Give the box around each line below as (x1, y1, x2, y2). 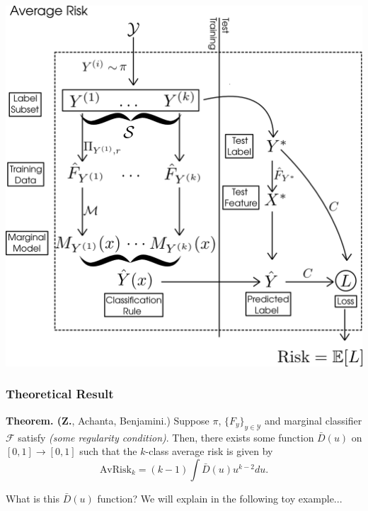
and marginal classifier (265, 412, 362, 427)
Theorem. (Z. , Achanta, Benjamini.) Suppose (6, 412, 209, 427)
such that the (79, 444, 137, 459)
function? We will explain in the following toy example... (97, 490, 343, 505)
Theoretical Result (6, 385, 114, 403)
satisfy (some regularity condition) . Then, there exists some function (18, 429, 314, 444)
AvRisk (99, 464, 132, 475)
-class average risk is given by (145, 444, 273, 459)
